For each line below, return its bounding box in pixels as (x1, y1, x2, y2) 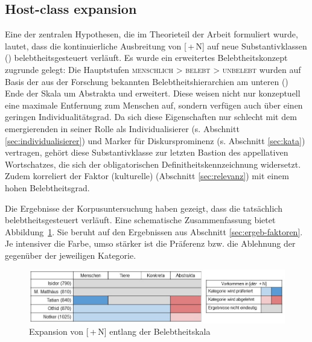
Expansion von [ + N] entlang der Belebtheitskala (29, 325, 211, 338)
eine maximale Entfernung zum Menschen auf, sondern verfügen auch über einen (5, 98, 303, 111)
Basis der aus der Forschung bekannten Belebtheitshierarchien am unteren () (5, 75, 288, 87)
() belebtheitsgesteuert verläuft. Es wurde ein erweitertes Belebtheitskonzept (5, 51, 288, 64)
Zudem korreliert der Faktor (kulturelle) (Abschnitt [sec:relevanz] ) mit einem (5, 169, 289, 182)
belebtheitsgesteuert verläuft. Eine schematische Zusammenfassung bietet (5, 214, 276, 226)
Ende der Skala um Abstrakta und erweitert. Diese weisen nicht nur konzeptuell (5, 87, 301, 100)
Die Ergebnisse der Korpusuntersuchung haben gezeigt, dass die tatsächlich (5, 201, 282, 214)
